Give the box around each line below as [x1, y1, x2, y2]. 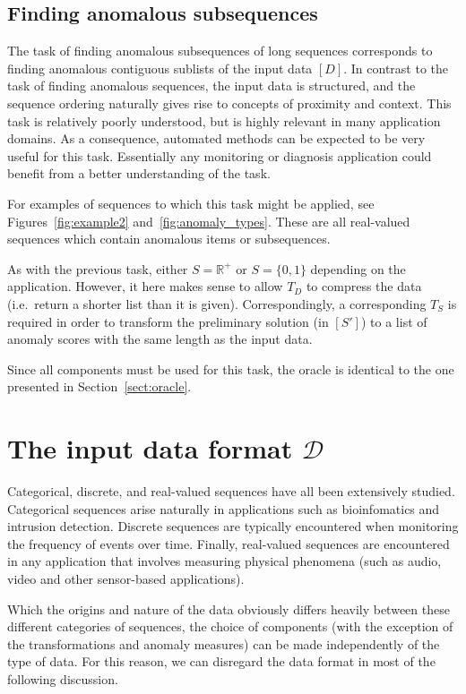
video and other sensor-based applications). [7, 569, 245, 587]
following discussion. [7, 669, 118, 688]
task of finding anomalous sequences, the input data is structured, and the [7, 76, 416, 95]
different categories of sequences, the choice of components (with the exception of [7, 617, 453, 636]
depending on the [310, 259, 406, 278]
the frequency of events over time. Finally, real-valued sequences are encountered [7, 534, 450, 553]
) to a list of [360, 312, 427, 330]
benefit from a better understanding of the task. [7, 164, 271, 183]
